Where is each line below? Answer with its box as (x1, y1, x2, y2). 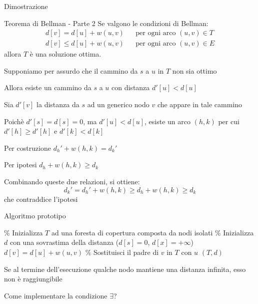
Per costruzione (4, 142, 51, 153)
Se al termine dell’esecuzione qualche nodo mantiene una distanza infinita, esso (4, 263, 246, 274)
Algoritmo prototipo (4, 210, 66, 221)
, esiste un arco (144, 116, 190, 126)
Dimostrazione (4, 1, 48, 11)
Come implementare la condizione (4, 290, 107, 300)
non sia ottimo (172, 65, 217, 76)
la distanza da (36, 99, 79, 110)
